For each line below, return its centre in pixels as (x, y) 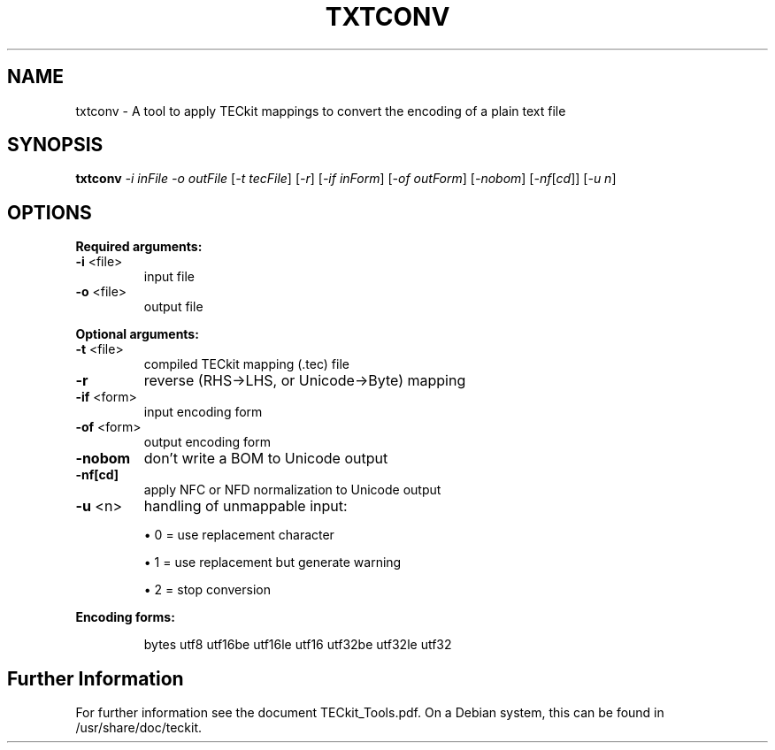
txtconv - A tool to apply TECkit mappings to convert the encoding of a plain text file (321, 111)
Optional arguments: (137, 334)
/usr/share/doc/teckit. (139, 728)
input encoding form (203, 412)
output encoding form (207, 442)
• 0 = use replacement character (239, 535)
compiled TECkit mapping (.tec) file (246, 364)
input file (169, 277)
